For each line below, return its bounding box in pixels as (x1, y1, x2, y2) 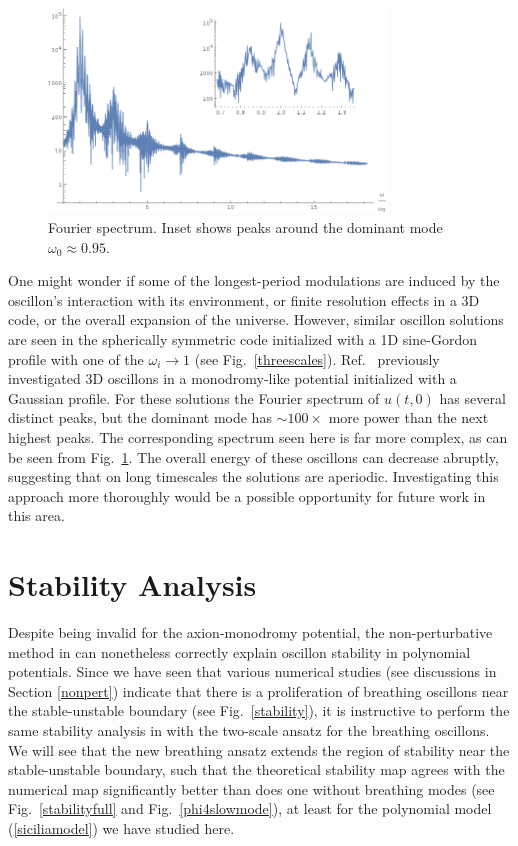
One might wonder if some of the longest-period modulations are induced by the (8, 270, 500, 291)
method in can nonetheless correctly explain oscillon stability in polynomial (8, 641, 471, 662)
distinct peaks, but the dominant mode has (8, 407, 272, 428)
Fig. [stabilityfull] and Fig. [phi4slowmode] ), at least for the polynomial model (8, 798, 492, 819)
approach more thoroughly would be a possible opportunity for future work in (8, 485, 486, 506)
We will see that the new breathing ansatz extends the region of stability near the (8, 739, 510, 760)
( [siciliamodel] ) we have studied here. (8, 817, 235, 838)
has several (439, 387, 506, 408)
